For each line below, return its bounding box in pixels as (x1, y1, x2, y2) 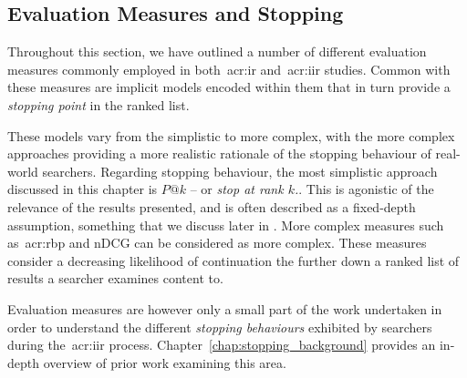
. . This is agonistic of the (294, 179, 434, 199)
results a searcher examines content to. (7, 269, 223, 288)
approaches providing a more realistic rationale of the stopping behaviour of (7, 144, 431, 163)
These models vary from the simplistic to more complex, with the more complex (7, 126, 455, 145)
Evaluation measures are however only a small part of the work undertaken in (7, 299, 442, 318)
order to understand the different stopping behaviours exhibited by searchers (7, 317, 432, 336)
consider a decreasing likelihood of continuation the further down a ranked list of (7, 250, 460, 270)
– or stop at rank (190, 179, 284, 199)
